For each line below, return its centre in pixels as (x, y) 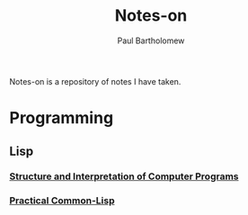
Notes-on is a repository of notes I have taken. (95, 81)
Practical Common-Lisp (62, 201)
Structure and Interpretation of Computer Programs (124, 176)
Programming (62, 118)
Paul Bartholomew (151, 40)
